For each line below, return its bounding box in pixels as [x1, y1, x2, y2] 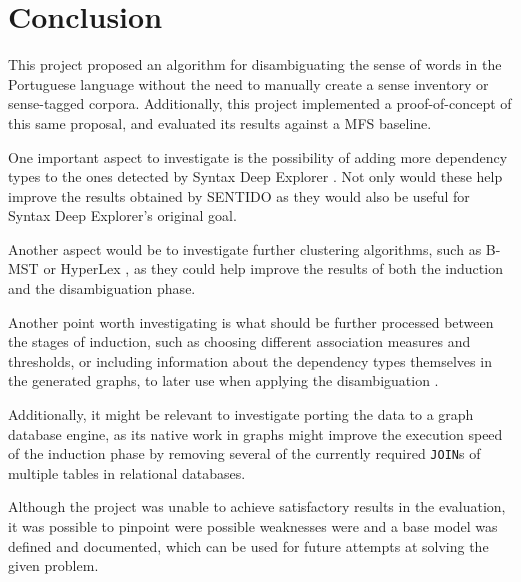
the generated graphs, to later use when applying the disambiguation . [8, 370, 439, 391]
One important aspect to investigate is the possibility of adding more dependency [8, 146, 508, 167]
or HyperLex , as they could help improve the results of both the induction [43, 258, 503, 279]
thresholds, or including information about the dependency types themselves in [8, 350, 492, 371]
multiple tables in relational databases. [8, 462, 246, 483]
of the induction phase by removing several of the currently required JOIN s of [8, 443, 481, 464]
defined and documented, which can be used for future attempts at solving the [8, 535, 489, 556]
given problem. [8, 555, 99, 576]
